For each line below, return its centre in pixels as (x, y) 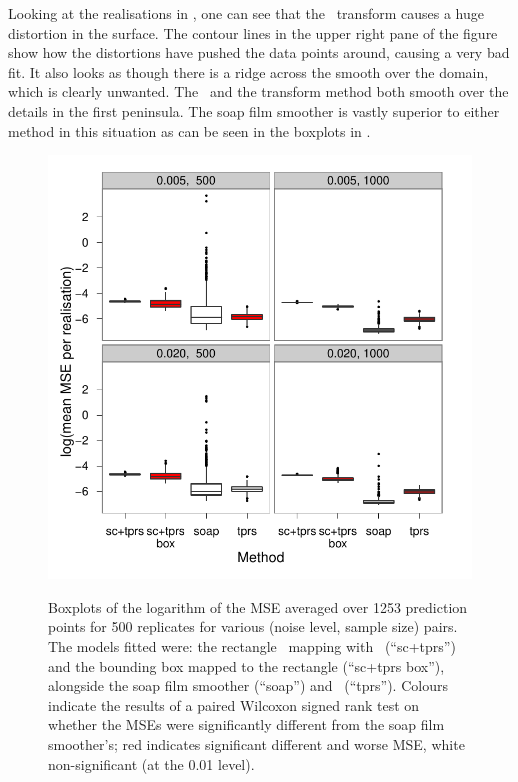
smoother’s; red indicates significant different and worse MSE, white (256, 743)
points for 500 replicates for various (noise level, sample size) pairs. (253, 626)
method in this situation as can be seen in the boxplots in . (189, 130)
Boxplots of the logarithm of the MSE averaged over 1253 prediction (258, 606)
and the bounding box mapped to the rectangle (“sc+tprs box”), (246, 665)
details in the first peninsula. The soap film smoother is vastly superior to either (254, 110)
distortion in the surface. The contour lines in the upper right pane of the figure (253, 32)
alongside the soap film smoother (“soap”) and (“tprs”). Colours (248, 685)
